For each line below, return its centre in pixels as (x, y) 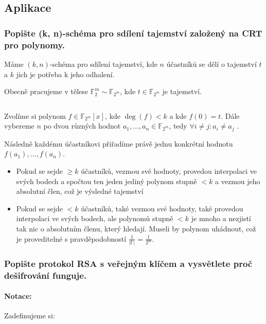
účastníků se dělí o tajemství (211, 64)
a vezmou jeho (238, 181)
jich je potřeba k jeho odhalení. (65, 74)
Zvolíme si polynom (35, 115)
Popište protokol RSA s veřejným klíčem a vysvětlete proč (128, 263)
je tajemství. (182, 91)
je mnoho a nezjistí (221, 218)
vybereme (19, 126)
